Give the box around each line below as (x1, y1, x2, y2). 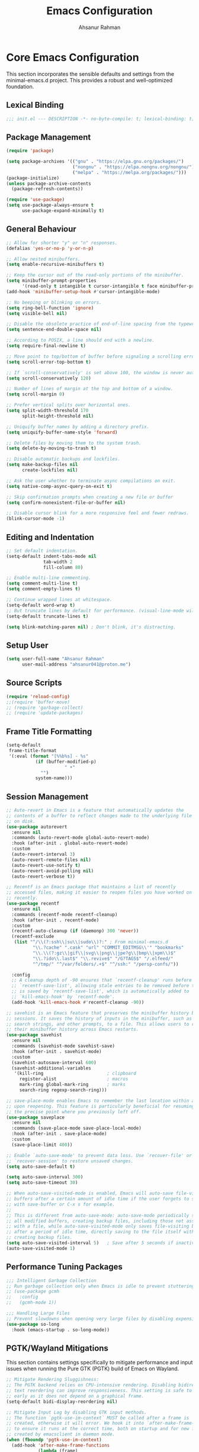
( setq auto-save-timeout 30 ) (6, 1180, 78, 1186)
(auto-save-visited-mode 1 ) (6, 1245, 76, 1251)
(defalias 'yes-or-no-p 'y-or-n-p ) (6, 245, 94, 251)
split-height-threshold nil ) (21, 413, 94, 419)
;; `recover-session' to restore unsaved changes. (6, 1158, 134, 1164)
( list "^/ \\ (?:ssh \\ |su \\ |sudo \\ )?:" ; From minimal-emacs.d (14, 939, 168, 945)
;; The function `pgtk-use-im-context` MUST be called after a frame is (6, 1415, 190, 1421)
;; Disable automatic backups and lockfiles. (6, 456, 120, 462)
